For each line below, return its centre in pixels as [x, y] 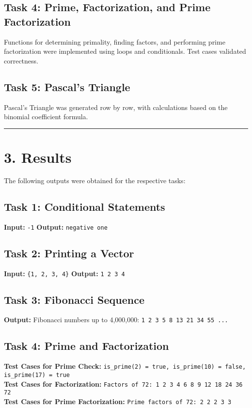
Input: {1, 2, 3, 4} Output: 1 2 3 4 [64, 273]
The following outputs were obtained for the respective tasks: [95, 180]
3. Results [38, 157]
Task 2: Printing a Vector [69, 253]
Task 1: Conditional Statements [85, 206]
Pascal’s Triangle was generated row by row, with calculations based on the [116, 107]
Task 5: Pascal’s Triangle [67, 86]
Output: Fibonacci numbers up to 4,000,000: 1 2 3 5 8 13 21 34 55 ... [116, 320]
